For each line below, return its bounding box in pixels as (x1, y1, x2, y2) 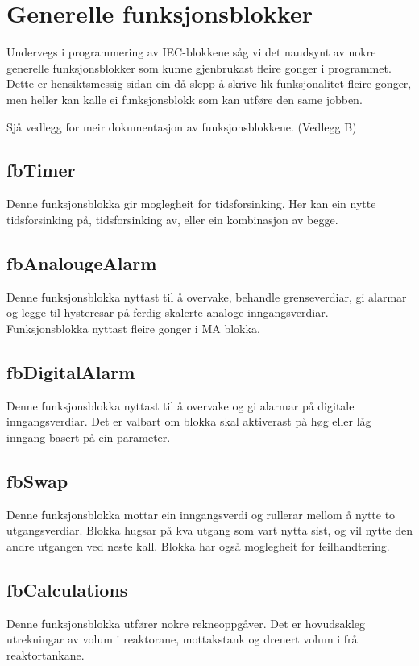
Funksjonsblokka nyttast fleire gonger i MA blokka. (6, 319, 260, 336)
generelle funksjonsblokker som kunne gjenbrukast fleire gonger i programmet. (6, 59, 392, 76)
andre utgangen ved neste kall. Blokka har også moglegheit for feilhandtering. (6, 537, 390, 554)
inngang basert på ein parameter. (6, 428, 171, 445)
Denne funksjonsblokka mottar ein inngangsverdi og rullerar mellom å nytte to (6, 506, 396, 522)
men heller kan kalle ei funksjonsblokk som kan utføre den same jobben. (6, 90, 363, 107)
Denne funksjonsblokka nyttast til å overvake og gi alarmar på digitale (6, 397, 355, 414)
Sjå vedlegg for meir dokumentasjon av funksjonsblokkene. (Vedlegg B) (6, 118, 357, 135)
